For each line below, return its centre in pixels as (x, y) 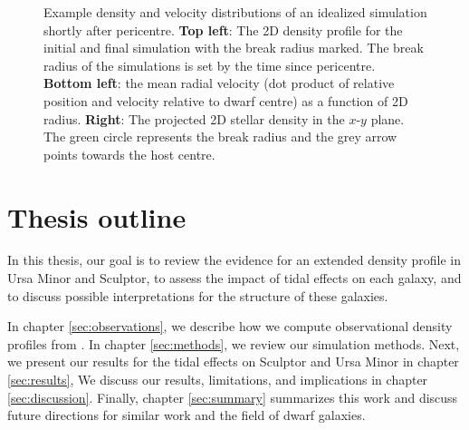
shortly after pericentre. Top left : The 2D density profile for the (223, 29)
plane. (388, 118)
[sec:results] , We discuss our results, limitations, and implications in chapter (218, 380)
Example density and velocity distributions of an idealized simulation (235, 12)
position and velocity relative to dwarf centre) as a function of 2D (226, 100)
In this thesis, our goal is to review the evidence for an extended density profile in (234, 260)
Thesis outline (97, 216)
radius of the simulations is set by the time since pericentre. (210, 65)
